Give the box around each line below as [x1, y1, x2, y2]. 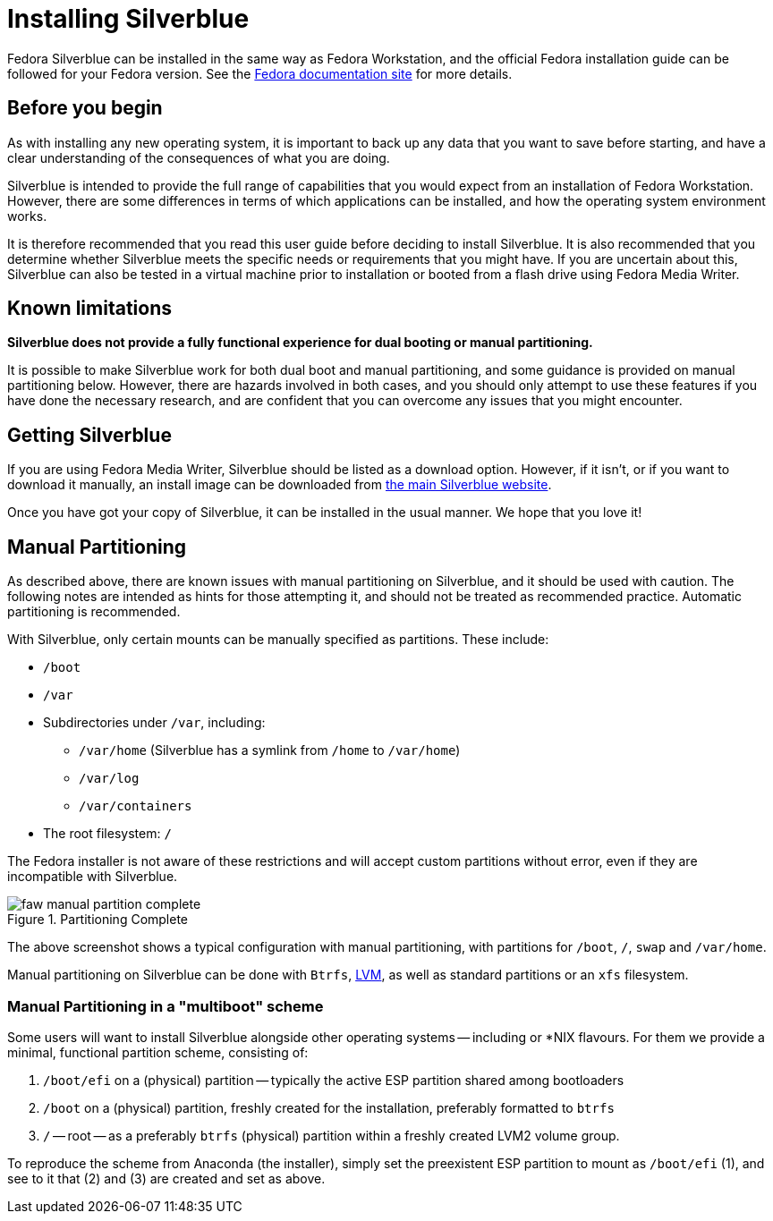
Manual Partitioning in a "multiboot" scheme [7, 996, 324, 1015]
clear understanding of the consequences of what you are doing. [7, 149, 390, 165]
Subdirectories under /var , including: [43, 715, 266, 731]
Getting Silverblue [7, 423, 172, 446]
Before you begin [7, 97, 163, 120]
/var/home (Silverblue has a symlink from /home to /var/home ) [79, 742, 461, 759]
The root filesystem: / [43, 826, 172, 842]
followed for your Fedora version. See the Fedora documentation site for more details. [7, 65, 513, 81]
